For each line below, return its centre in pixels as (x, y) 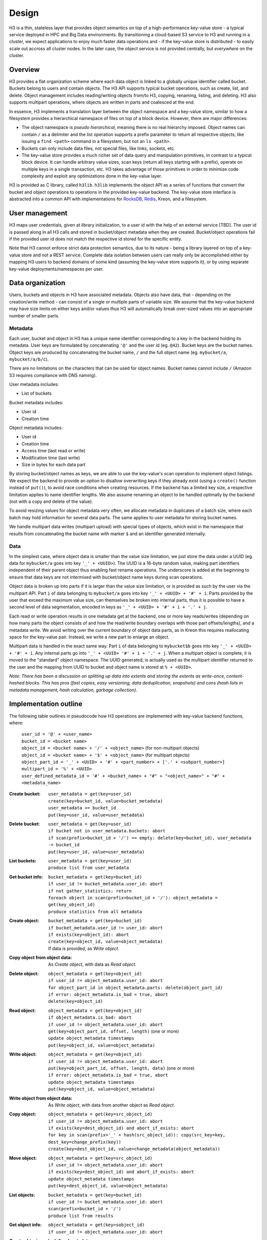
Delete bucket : (24, 824)
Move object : (23, 1158)
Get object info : (25, 1225)
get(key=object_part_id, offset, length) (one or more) (113, 1031)
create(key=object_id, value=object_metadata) (106, 942)
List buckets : (23, 861)
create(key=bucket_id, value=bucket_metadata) (106, 801)
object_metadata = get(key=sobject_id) (96, 1225)
